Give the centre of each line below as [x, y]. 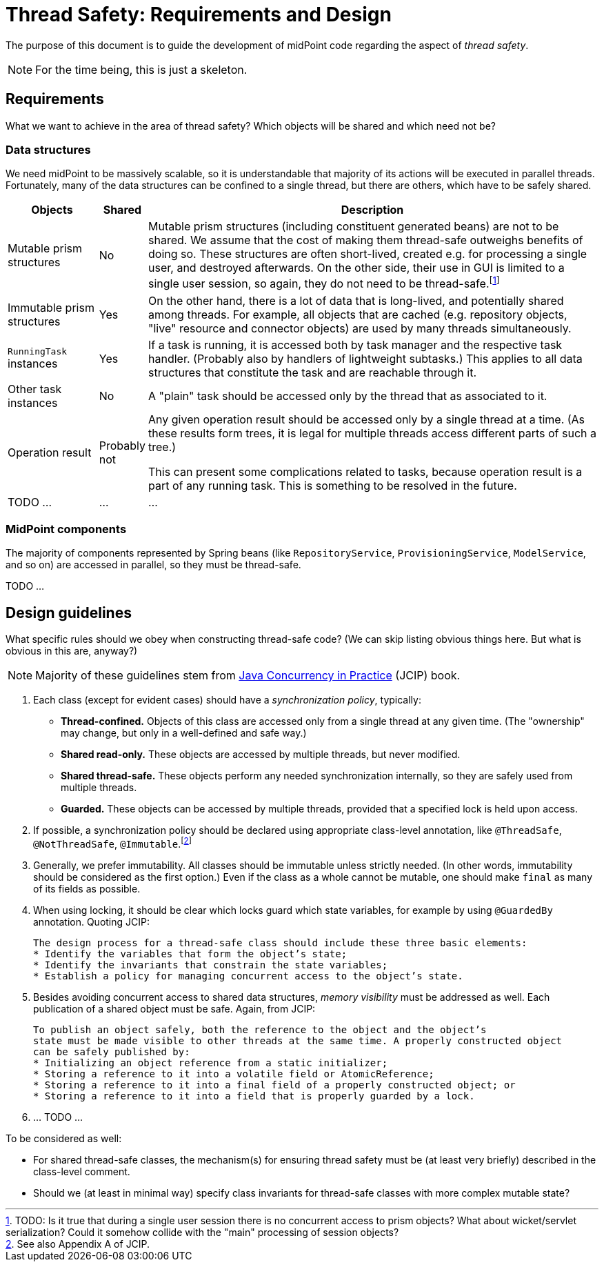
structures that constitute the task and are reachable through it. [312, 372]
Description [372, 210]
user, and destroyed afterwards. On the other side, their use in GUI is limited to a [356, 268]
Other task [35, 389]
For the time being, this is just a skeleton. [141, 69]
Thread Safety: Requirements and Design [199, 14]
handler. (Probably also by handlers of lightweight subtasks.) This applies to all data [365, 358]
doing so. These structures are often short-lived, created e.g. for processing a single [368, 254]
